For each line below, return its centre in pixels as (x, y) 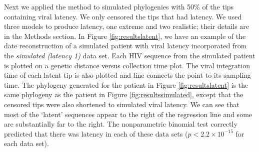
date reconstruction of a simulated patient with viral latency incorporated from (125, 46)
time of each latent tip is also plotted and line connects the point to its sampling (127, 75)
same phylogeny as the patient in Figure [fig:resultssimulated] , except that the (124, 94)
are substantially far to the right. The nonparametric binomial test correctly (121, 124)
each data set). (26, 143)
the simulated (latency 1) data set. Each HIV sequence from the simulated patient (130, 55)
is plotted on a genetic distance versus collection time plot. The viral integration (127, 65)
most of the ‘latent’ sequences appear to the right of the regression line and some (128, 114)
